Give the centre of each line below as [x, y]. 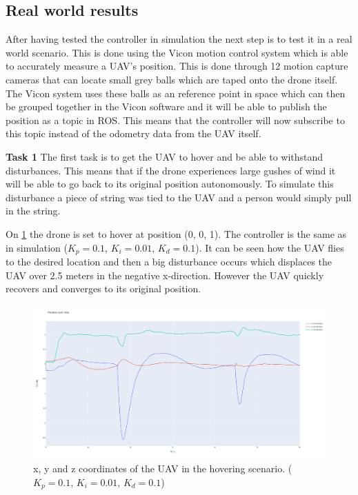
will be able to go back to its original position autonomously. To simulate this [170, 184]
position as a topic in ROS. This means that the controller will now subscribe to [175, 120]
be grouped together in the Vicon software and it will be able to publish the [166, 107]
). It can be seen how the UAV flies [270, 247]
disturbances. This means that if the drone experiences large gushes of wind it [171, 170]
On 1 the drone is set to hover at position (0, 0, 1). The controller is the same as [176, 233]
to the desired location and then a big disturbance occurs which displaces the [169, 261]
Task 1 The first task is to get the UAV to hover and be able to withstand [165, 156]
